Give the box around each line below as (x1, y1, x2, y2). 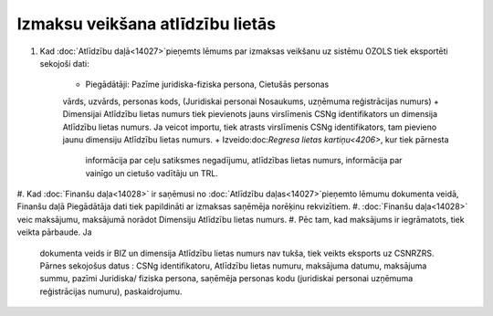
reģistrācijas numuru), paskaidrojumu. (39, 286, 183, 297)
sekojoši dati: (39, 58, 90, 68)
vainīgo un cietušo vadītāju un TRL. (85, 167, 219, 178)
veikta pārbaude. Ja (16, 226, 92, 237)
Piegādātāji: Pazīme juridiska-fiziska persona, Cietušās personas (85, 79, 330, 90)
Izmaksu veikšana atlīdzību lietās (16, 14, 277, 34)
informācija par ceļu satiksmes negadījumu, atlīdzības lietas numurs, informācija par (85, 155, 403, 166)
